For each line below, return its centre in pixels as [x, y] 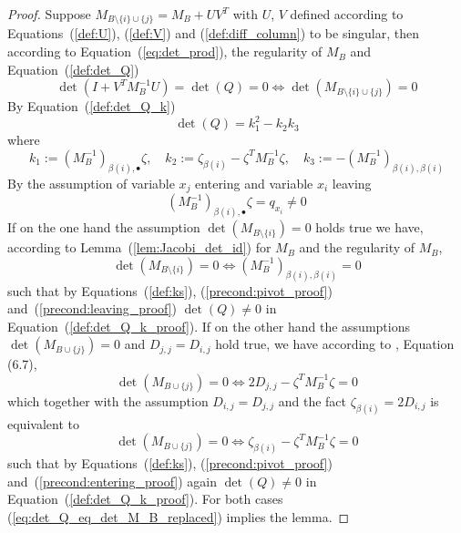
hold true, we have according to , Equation [335, 344]
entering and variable [254, 183]
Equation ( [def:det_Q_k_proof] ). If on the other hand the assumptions [209, 326]
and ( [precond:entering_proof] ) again [113, 481]
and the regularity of [357, 247]
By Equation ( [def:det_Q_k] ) [92, 106]
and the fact [312, 400]
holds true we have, [369, 227]
